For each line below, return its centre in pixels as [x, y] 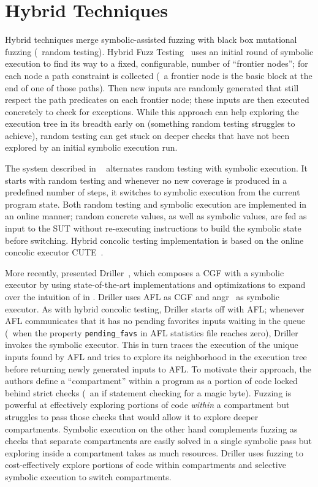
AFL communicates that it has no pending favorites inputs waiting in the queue [155, 321]
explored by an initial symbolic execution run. [91, 147]
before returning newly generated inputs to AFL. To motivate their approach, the [158, 368]
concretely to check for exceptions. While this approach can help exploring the [152, 111]
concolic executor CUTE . [54, 252]
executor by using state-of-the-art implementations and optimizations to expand [155, 285]
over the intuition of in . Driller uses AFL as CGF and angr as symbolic [142, 296]
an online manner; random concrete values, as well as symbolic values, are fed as [156, 216]
